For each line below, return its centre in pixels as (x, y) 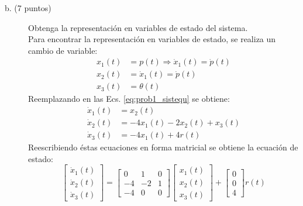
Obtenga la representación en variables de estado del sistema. (138, 27)
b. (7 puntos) (28, 8)
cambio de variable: (63, 50)
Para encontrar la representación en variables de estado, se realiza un (152, 39)
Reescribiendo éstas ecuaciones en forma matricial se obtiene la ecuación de (163, 147)
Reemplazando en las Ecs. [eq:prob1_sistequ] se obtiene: (129, 99)
